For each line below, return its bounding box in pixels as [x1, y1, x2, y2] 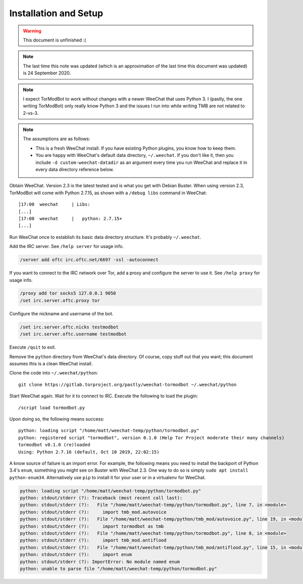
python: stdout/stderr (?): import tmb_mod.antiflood [20, 537, 167, 544]
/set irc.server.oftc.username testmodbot [20, 331, 127, 337]
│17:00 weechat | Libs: [18, 201, 90, 207]
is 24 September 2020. [23, 70, 71, 76]
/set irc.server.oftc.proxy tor [20, 298, 100, 303]
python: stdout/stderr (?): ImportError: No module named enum [20, 559, 180, 564]
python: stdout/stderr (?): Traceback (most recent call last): [20, 495, 183, 501]
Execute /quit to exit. [9, 344, 57, 350]
